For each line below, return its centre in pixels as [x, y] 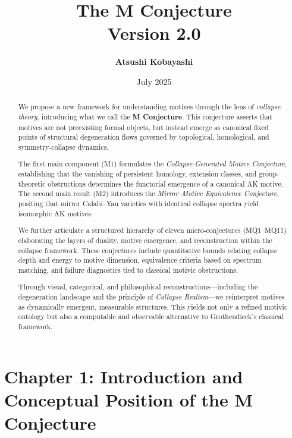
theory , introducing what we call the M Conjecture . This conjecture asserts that [145, 116]
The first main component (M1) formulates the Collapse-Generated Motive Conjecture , [153, 164]
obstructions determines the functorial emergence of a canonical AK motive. [166, 183]
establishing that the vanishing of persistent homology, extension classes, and [137, 174]
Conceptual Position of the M [129, 399]
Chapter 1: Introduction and [124, 376]
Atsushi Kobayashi [154, 62]
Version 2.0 [154, 33]
